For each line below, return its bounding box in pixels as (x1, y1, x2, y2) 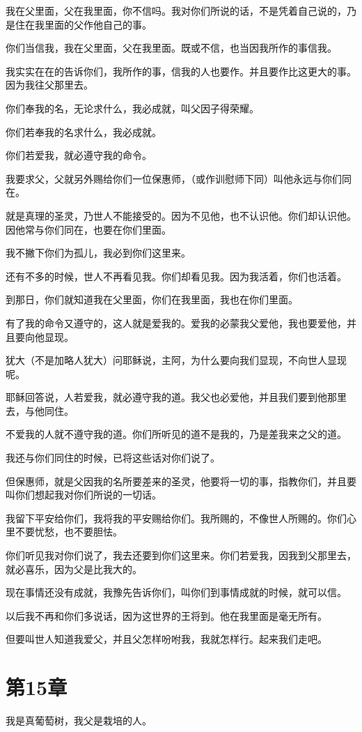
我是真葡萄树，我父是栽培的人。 (6, 713, 152, 728)
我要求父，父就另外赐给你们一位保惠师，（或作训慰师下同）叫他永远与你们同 (6, 171, 352, 185)
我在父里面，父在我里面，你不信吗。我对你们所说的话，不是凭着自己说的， (6, 3, 347, 17)
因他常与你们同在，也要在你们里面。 (6, 222, 171, 236)
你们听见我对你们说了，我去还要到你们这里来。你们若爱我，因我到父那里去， (6, 548, 356, 563)
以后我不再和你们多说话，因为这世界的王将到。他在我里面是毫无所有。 (6, 608, 327, 623)
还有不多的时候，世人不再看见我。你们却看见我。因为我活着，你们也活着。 (6, 268, 347, 283)
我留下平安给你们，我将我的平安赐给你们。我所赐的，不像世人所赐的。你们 (6, 510, 347, 525)
